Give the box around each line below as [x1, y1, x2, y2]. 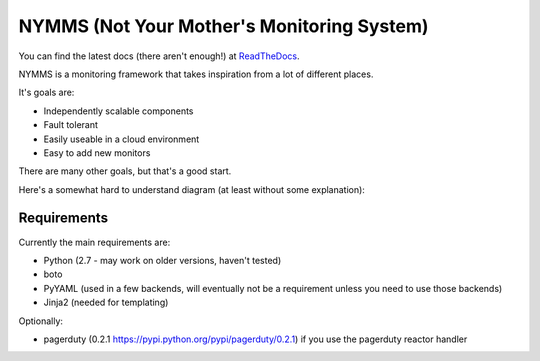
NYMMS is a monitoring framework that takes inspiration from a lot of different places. [18, 68, 374, 80]
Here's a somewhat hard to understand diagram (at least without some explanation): [18, 183, 365, 195]
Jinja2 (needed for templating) [43, 296, 169, 309]
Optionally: [18, 315, 64, 327]
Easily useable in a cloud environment [43, 133, 200, 145]
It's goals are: [18, 86, 75, 99]
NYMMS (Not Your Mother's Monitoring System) [18, 15, 429, 37]
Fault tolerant [43, 119, 99, 131]
